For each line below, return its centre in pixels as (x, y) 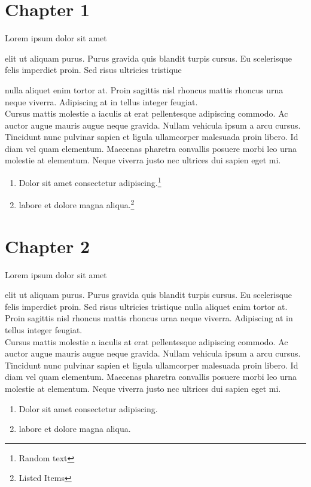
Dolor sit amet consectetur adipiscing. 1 (90, 182)
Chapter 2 (48, 246)
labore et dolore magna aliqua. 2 (77, 204)
